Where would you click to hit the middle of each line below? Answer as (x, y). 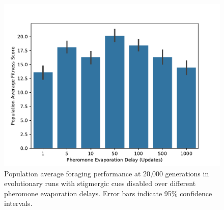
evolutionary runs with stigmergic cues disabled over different (100, 183)
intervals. (18, 203)
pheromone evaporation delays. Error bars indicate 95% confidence (108, 193)
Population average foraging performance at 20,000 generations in (107, 173)
